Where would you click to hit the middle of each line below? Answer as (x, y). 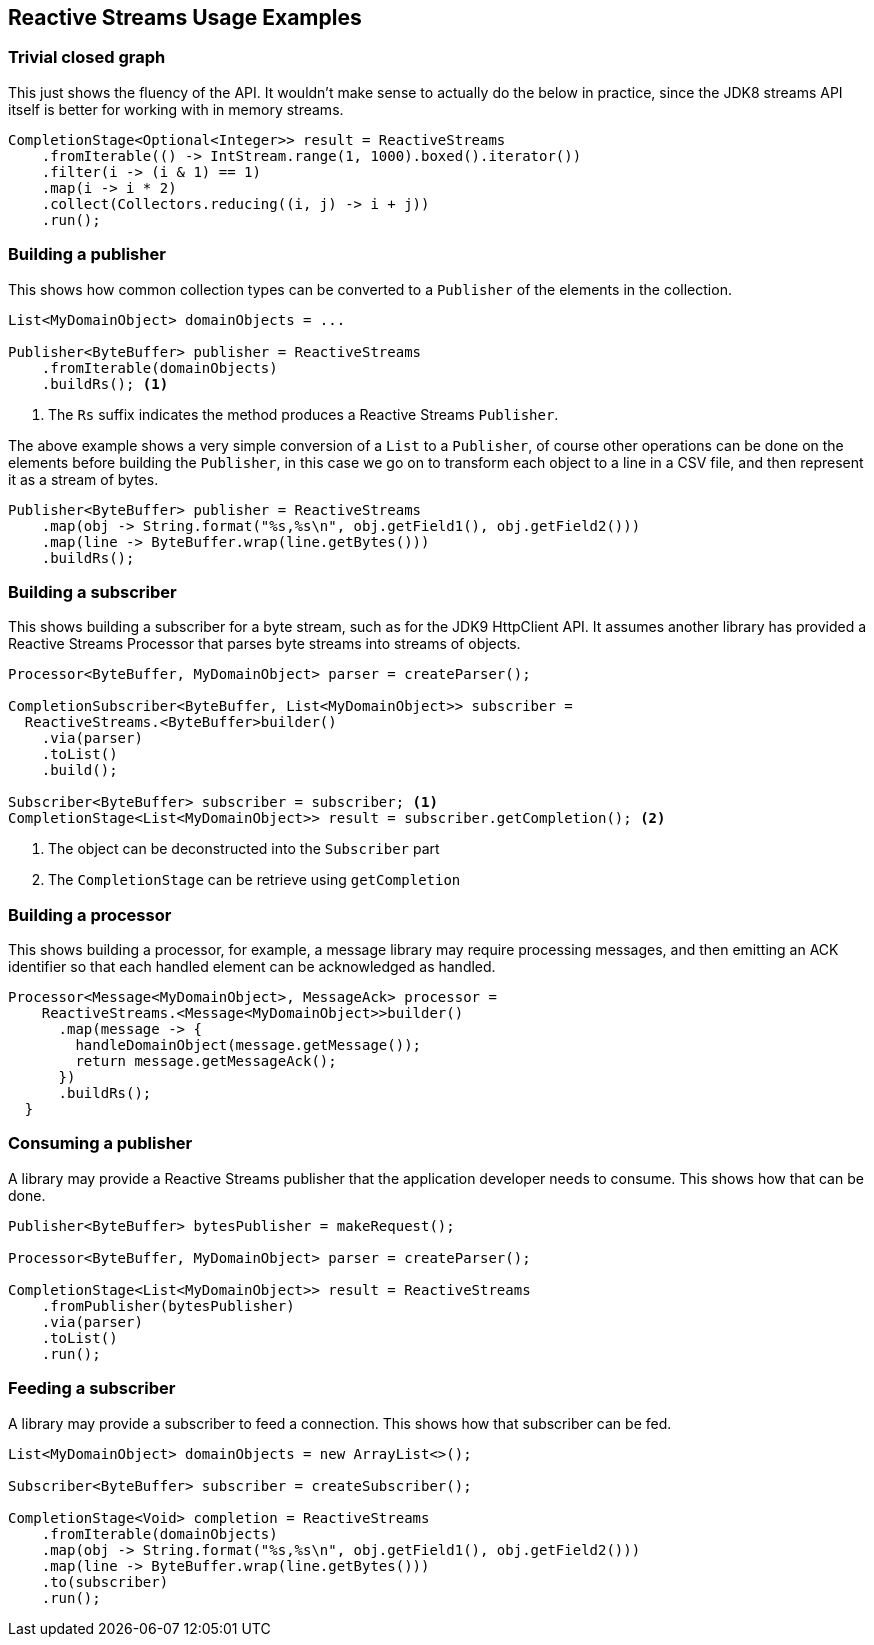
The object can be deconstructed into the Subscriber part (244, 849)
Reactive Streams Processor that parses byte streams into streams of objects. (264, 644)
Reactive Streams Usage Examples (185, 17)
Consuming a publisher (100, 1143)
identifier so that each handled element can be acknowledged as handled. (252, 967)
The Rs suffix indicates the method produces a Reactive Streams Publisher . (303, 414)
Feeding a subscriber (92, 1388)
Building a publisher (87, 254)
